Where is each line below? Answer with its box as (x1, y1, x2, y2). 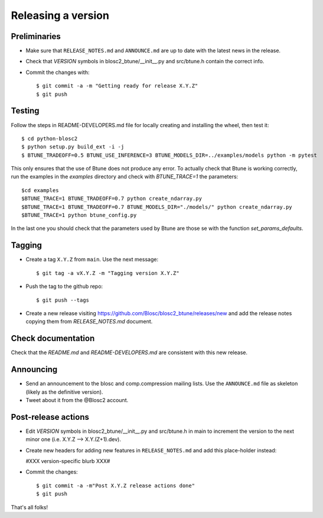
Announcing (11, 364, 58, 375)
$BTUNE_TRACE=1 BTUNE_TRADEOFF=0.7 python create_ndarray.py (21, 195, 202, 202)
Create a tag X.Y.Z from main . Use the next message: (25, 256, 159, 263)
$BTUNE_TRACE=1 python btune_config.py (21, 212, 137, 219)
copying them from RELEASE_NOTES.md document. (25, 318, 153, 325)
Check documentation (11, 334, 95, 344)
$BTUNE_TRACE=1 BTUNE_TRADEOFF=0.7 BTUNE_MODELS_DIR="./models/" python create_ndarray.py (21, 203, 292, 210)
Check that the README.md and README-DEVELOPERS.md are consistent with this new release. (11, 349, 248, 356)
